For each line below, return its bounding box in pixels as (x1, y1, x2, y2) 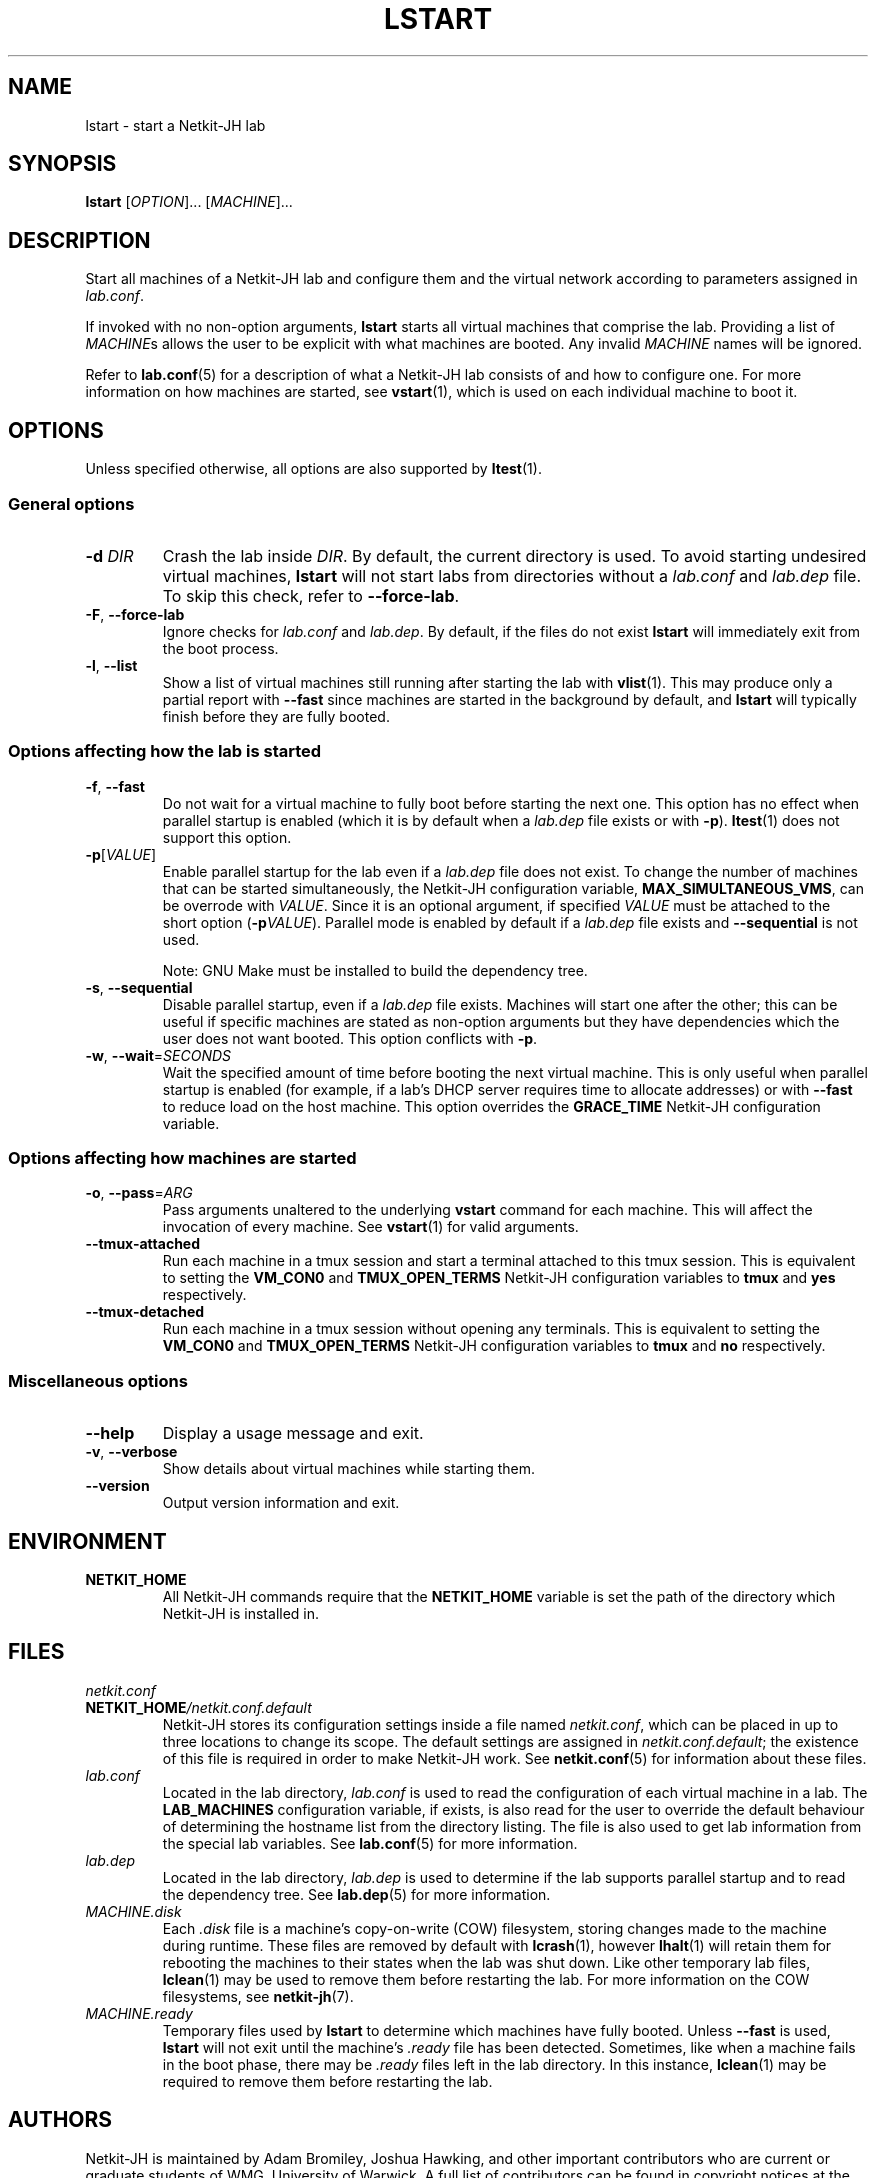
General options (8, 493, 135, 514)
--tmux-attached (85, 1235, 201, 1253)
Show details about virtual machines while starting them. (162, 1460, 536, 1478)
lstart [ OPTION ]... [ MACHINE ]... (85, 193, 293, 211)
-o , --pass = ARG (85, 1184, 193, 1202)
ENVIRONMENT (8, 1528, 167, 1554)
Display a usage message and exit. (162, 1423, 424, 1444)
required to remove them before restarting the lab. (162, 2072, 493, 2090)
